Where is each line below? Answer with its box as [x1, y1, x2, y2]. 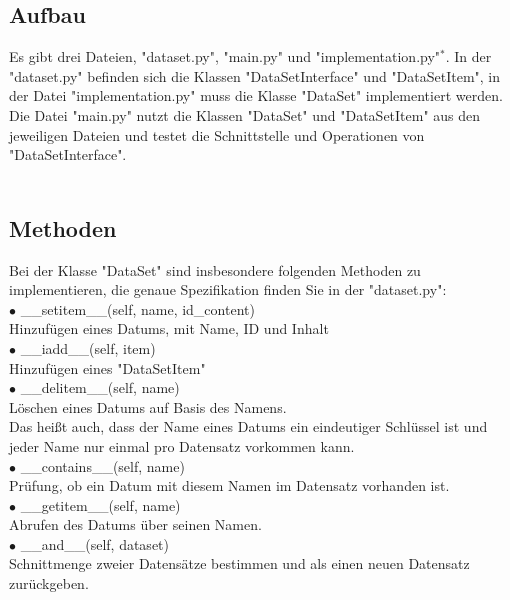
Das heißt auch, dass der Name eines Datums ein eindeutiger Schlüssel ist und [9, 416, 488, 437]
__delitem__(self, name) [20, 377, 180, 398]
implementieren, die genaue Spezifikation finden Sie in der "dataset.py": [9, 279, 447, 300]
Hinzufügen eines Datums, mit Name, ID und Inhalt [9, 318, 329, 339]
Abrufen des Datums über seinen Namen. [9, 514, 262, 535]
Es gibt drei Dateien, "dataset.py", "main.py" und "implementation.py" [9, 46, 441, 67]
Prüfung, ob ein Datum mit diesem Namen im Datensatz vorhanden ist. [9, 475, 450, 496]
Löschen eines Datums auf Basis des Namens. [9, 396, 287, 417]
